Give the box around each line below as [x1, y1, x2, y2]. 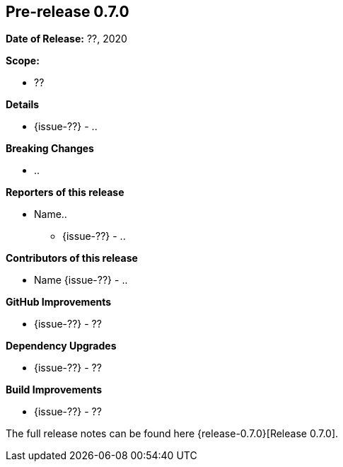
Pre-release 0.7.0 [6, 3, 129, 21]
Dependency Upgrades [6, 340, 117, 352]
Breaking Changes [6, 142, 94, 155]
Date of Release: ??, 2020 [6, 33, 127, 45]
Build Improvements [6, 384, 103, 396]
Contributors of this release [6, 252, 138, 265]
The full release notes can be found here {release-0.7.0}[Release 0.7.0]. [6, 427, 339, 440]
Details [6, 98, 40, 111]
